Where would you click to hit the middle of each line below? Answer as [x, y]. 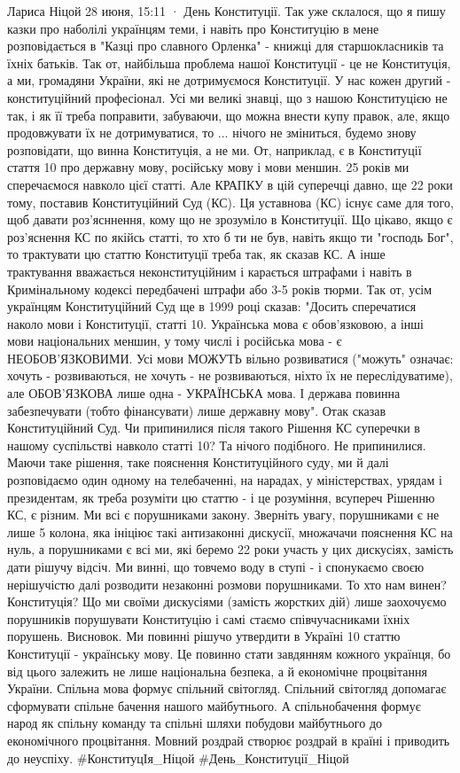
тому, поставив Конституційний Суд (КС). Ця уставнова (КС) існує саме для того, [230, 202]
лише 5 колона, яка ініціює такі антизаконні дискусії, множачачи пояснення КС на [230, 531]
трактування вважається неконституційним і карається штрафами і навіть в [210, 271]
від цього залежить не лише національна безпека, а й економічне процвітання [217, 671]
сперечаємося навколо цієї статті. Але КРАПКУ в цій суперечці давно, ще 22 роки [230, 184]
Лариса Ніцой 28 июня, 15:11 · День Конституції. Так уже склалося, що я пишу [226, 11]
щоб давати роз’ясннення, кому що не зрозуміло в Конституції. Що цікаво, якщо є [230, 219]
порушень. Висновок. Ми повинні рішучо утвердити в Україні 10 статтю [204, 636]
